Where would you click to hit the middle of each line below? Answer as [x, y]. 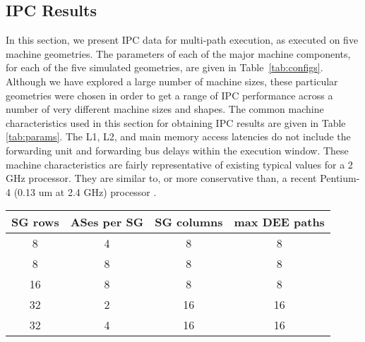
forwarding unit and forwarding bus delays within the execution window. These [177, 150]
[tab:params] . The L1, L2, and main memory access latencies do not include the [178, 136]
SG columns [189, 222]
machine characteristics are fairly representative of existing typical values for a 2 [179, 164]
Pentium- [340, 178]
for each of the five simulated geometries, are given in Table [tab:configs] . [164, 67]
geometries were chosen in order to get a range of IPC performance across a [169, 95]
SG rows [35, 222]
